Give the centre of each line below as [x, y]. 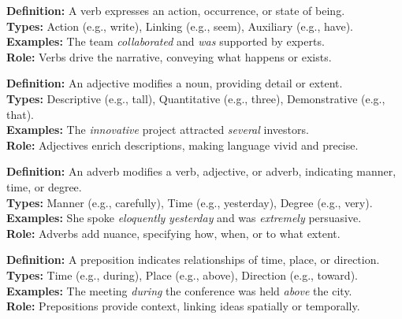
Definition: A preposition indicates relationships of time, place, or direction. [193, 260]
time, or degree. [44, 186]
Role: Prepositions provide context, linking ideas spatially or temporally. [183, 306]
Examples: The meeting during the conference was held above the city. [179, 290]
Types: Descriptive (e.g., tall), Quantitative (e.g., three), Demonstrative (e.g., [196, 98]
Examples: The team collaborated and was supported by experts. [166, 41]
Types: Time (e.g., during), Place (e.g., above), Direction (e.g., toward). [182, 274]
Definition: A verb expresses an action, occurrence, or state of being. [176, 10]
